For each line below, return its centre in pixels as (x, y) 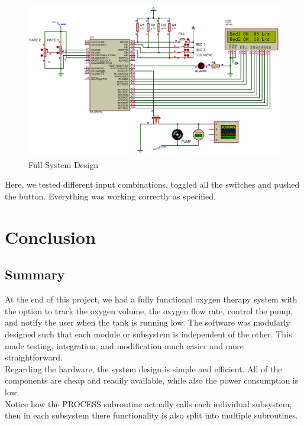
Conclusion (51, 236)
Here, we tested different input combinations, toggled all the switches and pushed (152, 184)
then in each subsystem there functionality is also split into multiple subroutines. (151, 415)
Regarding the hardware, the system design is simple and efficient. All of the (143, 368)
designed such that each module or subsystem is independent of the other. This (148, 334)
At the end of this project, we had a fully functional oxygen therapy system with (151, 299)
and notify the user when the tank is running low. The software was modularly (148, 322)
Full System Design (63, 164)
